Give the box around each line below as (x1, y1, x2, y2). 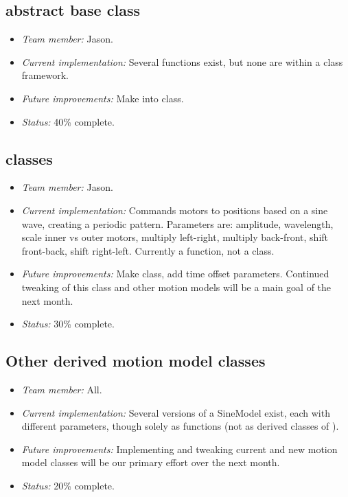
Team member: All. (21, 382, 102, 396)
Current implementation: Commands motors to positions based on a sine (21, 203, 328, 217)
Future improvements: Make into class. (21, 91, 184, 105)
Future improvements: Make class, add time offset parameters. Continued (21, 266, 329, 281)
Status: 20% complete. (21, 478, 115, 492)
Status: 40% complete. (21, 114, 115, 128)
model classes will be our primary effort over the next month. (21, 455, 280, 470)
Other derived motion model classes (5, 350, 266, 371)
